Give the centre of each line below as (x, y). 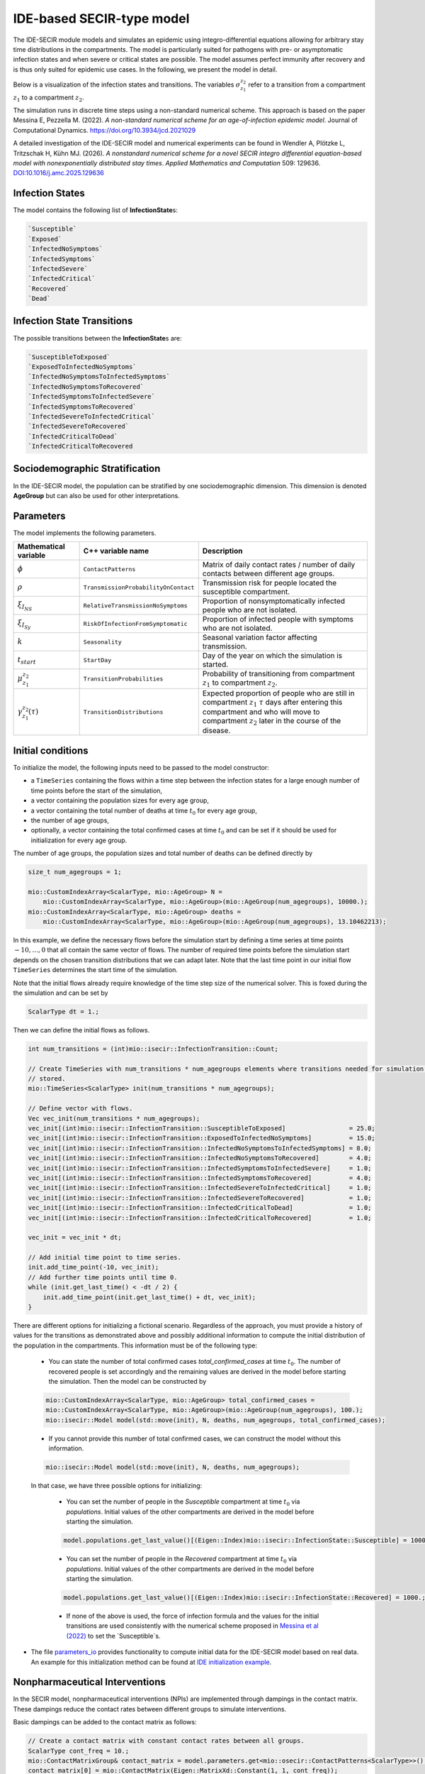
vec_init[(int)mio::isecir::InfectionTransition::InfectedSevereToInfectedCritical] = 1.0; (200, 1188)
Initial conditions (51, 750)
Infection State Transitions (73, 321)
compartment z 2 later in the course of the (272, 722)
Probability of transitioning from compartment (279, 674)
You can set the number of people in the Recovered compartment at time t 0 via (182, 1560)
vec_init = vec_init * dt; (75, 1238)
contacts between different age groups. (268, 573)
